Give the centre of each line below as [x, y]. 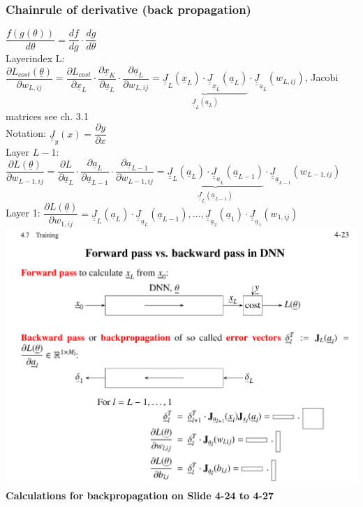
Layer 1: [23, 213]
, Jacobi [321, 77]
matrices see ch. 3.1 [47, 116]
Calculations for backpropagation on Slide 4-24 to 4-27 [140, 495]
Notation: [26, 133]
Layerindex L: [35, 58]
